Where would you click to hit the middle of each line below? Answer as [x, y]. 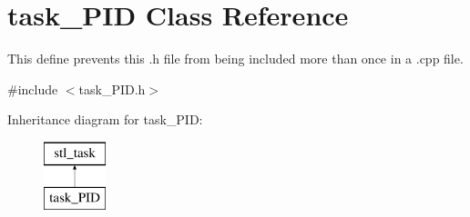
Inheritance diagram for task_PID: [105, 119]
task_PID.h [112, 89]
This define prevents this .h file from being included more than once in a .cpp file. [235, 59]
